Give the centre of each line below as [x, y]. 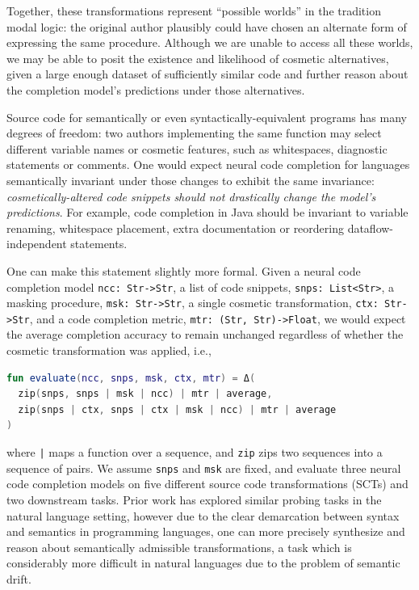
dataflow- [371, 228]
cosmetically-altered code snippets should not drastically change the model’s [191, 196]
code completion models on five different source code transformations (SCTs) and [207, 484]
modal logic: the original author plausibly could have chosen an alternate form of [207, 26]
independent [37, 244]
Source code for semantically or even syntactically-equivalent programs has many [207, 117]
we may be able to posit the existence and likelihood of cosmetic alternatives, [198, 58]
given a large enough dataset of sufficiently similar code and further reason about [207, 74]
